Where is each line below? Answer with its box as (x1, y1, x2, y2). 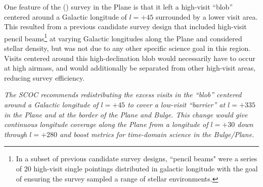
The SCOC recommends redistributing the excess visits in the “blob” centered (4, 89, 242, 100)
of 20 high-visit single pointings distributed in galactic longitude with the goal (16, 163, 258, 173)
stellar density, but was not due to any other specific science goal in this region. (4, 43, 251, 53)
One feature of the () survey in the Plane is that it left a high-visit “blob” (4, 2, 233, 12)
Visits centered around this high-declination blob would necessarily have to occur (4, 52, 255, 63)
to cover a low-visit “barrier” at (127, 99, 226, 109)
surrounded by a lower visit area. (155, 11, 258, 22)
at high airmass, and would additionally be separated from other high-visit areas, (4, 63, 256, 73)
